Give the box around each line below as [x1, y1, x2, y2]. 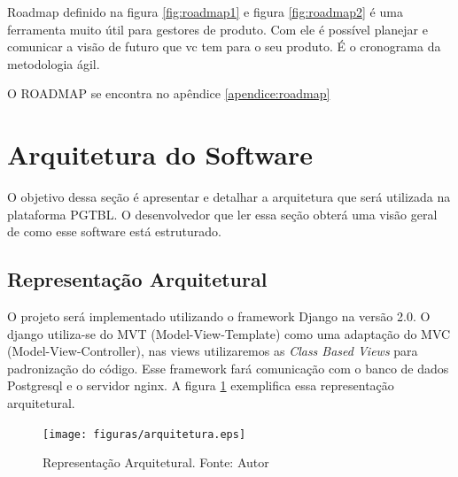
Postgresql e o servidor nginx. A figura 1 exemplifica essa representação [7, 376, 394, 395]
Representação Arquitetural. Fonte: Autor [43, 453, 269, 472]
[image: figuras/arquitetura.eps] [43, 427, 246, 441]
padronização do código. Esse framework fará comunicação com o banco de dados [7, 358, 449, 377]
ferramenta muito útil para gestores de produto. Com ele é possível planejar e [7, 19, 428, 38]
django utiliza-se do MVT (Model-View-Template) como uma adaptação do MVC [7, 324, 451, 342]
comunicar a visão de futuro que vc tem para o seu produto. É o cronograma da [7, 37, 441, 56]
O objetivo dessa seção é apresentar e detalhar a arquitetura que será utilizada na [7, 188, 451, 206]
